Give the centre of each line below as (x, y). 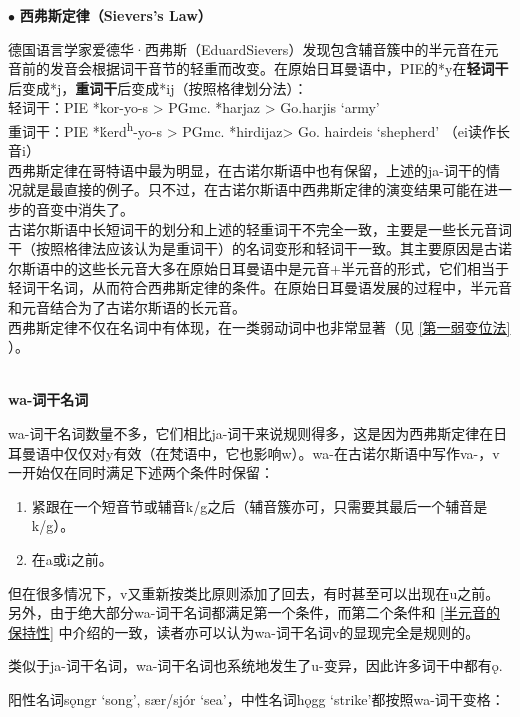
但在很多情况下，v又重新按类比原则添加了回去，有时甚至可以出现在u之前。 (254, 592)
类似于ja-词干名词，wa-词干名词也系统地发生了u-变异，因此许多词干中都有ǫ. (255, 665)
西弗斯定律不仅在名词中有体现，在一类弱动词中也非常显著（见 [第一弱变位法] (259, 326)
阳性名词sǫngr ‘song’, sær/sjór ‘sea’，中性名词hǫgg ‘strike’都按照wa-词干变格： (256, 698)
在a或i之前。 (72, 558)
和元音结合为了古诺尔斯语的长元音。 (127, 306)
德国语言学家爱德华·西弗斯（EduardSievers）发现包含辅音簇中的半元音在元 (253, 48)
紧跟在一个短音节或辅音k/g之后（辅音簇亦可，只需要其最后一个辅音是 (259, 505)
